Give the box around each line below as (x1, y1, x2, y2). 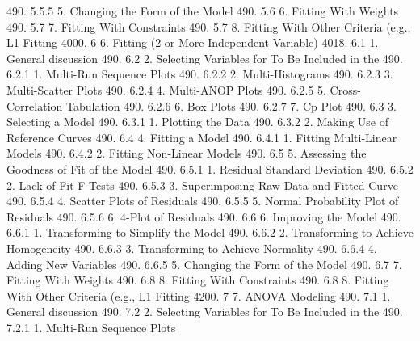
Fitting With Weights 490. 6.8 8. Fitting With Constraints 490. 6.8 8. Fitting (6, 272, 389, 288)
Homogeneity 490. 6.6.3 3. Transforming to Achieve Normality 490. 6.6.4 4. (6, 239, 377, 256)
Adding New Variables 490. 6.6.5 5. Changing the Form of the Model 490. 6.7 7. (6, 255, 402, 272)
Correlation (6, 97, 63, 114)
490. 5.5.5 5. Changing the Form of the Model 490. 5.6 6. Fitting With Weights (6, 2, 399, 19)
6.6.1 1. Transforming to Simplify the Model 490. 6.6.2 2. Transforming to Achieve (6, 224, 414, 241)
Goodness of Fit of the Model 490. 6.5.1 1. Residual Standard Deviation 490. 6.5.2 (6, 160, 414, 177)
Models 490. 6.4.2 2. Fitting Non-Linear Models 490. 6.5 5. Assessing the (6, 145, 367, 162)
